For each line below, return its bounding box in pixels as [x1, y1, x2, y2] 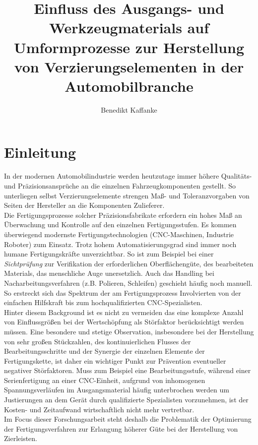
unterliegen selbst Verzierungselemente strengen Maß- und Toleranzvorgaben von [4, 190, 250, 200]
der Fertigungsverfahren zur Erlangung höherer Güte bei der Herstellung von [4, 423, 238, 434]
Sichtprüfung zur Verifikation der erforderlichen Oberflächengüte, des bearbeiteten [4, 258, 254, 268]
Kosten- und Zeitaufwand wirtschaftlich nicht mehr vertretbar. [4, 404, 194, 414]
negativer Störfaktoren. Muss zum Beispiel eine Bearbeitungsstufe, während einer [4, 365, 251, 376]
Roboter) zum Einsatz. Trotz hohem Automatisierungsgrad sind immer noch [4, 239, 237, 249]
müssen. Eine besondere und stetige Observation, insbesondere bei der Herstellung [4, 326, 254, 336]
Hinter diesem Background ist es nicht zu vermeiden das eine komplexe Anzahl [4, 307, 244, 317]
